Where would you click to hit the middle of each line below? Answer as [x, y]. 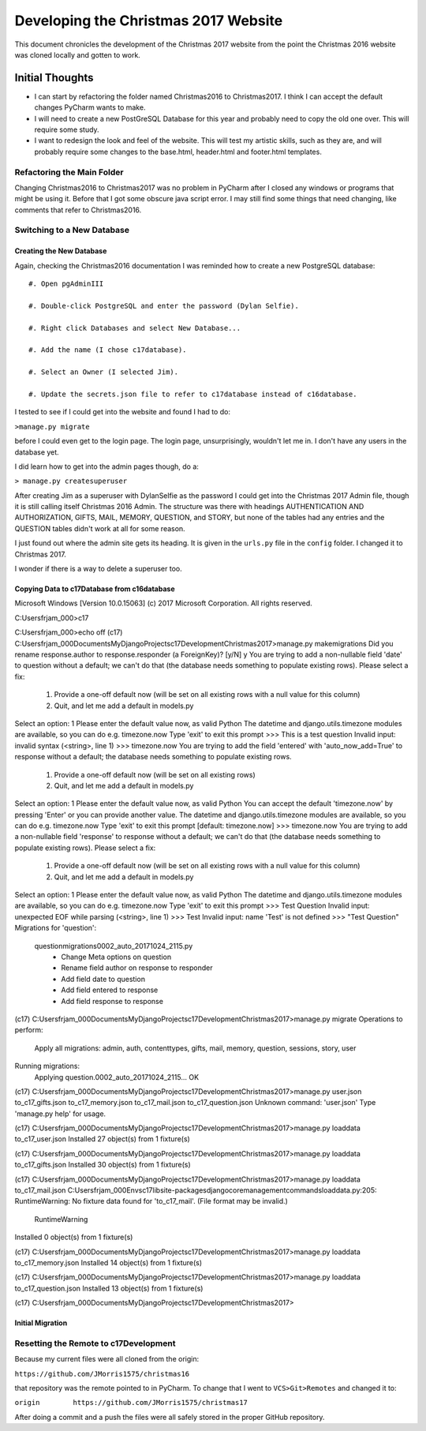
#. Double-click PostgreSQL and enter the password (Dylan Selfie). [164, 305]
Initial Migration [41, 1323]
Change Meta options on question [116, 957]
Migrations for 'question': [56, 928]
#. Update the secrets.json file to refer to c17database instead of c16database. [193, 394]
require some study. [67, 129]
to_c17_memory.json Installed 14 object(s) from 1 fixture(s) [108, 1262]
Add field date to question [103, 979]
